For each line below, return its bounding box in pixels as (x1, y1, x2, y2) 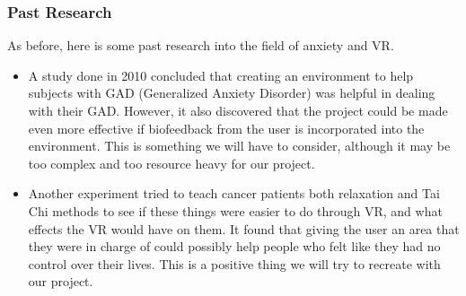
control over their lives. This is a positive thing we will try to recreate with (28, 254, 441, 273)
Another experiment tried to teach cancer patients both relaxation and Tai (28, 184, 440, 203)
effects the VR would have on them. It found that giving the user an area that (28, 219, 460, 238)
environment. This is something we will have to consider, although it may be (28, 136, 451, 155)
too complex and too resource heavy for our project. (28, 153, 315, 172)
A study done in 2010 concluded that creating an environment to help (28, 65, 414, 84)
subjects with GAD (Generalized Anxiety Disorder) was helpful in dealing (28, 83, 435, 102)
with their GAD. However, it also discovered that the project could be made (28, 101, 448, 119)
